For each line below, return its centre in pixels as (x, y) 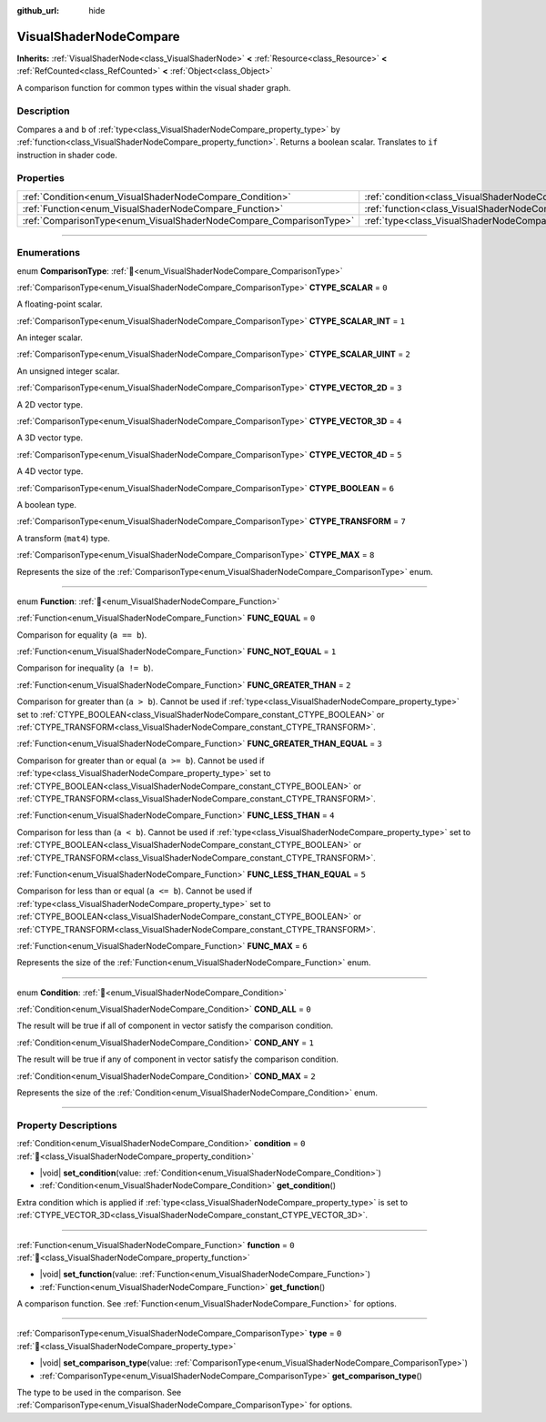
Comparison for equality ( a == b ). (82, 635)
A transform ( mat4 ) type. (64, 538)
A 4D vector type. (50, 471)
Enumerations (49, 253)
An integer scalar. (50, 338)
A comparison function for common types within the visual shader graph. (154, 87)
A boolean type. (47, 504)
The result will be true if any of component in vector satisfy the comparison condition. (177, 1059)
